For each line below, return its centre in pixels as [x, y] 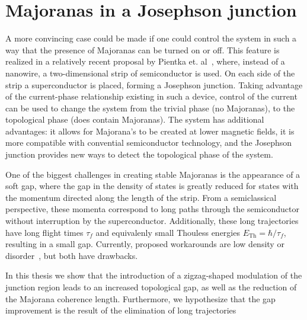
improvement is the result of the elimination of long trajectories [121, 310]
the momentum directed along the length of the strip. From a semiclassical [141, 197]
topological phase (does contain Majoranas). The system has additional [135, 119]
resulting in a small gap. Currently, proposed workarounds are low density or [145, 244]
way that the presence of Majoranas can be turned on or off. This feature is [143, 49]
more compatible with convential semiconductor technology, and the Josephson [149, 143]
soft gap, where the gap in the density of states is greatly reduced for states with [152, 186]
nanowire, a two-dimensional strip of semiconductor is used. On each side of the [150, 73]
